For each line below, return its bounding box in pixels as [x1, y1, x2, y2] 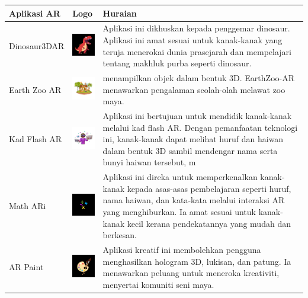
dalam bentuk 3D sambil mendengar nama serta [102, 144, 278, 156]
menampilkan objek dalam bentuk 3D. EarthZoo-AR [102, 71, 294, 84]
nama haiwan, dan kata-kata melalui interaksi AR [102, 194, 285, 206]
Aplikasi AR [9, 7, 60, 19]
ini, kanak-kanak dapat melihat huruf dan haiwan [102, 133, 284, 145]
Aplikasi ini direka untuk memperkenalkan [102, 171, 258, 183]
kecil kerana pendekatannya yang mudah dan [127, 217, 291, 229]
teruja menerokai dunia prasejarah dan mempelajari [102, 45, 291, 57]
